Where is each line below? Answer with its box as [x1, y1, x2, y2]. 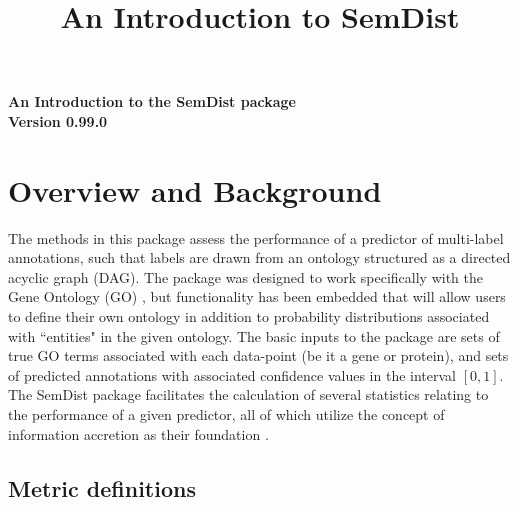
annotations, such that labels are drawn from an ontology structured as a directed [8, 247, 511, 268]
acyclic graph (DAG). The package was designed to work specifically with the [8, 266, 484, 287]
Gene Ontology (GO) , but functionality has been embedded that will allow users [8, 286, 506, 307]
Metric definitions [8, 472, 196, 503]
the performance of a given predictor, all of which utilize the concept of [8, 404, 445, 425]
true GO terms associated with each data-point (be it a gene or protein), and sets [8, 345, 509, 366]
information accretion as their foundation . [8, 423, 269, 444]
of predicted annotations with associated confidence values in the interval [8, 364, 456, 385]
